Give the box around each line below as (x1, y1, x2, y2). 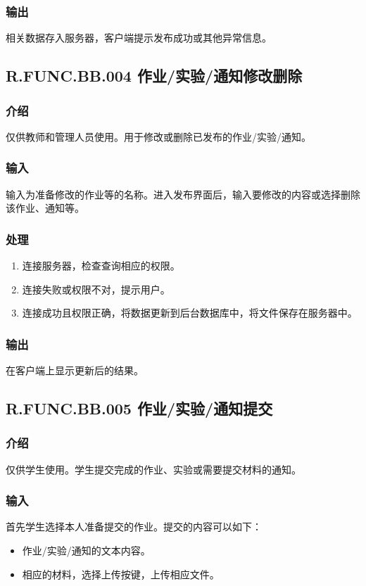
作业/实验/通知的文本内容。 (22, 543, 151, 558)
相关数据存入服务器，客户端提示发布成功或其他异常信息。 (6, 30, 272, 45)
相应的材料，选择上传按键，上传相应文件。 (22, 566, 220, 581)
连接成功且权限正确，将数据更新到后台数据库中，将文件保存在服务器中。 (22, 305, 358, 320)
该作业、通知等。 (6, 200, 84, 215)
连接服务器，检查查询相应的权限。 (22, 258, 180, 273)
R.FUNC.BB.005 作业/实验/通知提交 (6, 397, 273, 419)
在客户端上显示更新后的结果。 (6, 363, 144, 378)
